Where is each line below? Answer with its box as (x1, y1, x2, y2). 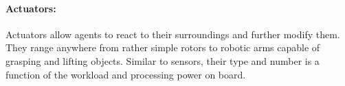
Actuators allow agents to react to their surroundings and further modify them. (5, 27, 340, 41)
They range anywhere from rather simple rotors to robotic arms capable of (5, 40, 320, 55)
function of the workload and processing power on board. (5, 67, 246, 81)
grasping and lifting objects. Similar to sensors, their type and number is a (5, 53, 320, 68)
